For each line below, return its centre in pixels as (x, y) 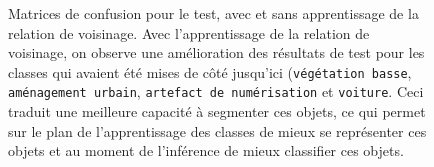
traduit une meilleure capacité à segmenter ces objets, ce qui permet (217, 111)
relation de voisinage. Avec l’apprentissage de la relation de (189, 32)
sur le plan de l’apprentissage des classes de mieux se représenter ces (217, 130)
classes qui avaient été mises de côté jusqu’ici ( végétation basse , (210, 71)
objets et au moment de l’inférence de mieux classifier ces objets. (206, 150)
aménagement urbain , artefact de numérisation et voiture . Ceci (216, 91)
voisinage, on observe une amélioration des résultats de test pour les (216, 52)
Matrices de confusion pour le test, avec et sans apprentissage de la (213, 13)
